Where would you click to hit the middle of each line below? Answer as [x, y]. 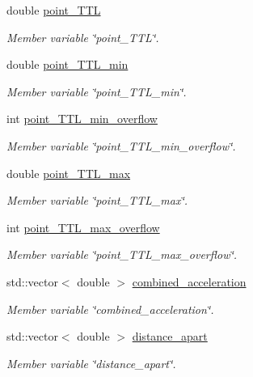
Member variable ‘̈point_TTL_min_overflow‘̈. [121, 145]
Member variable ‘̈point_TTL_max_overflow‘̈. [122, 254]
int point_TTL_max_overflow [83, 227]
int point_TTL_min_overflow [82, 119]
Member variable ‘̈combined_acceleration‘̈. [110, 309]
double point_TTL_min [67, 64]
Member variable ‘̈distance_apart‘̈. [91, 363]
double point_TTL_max [69, 173]
